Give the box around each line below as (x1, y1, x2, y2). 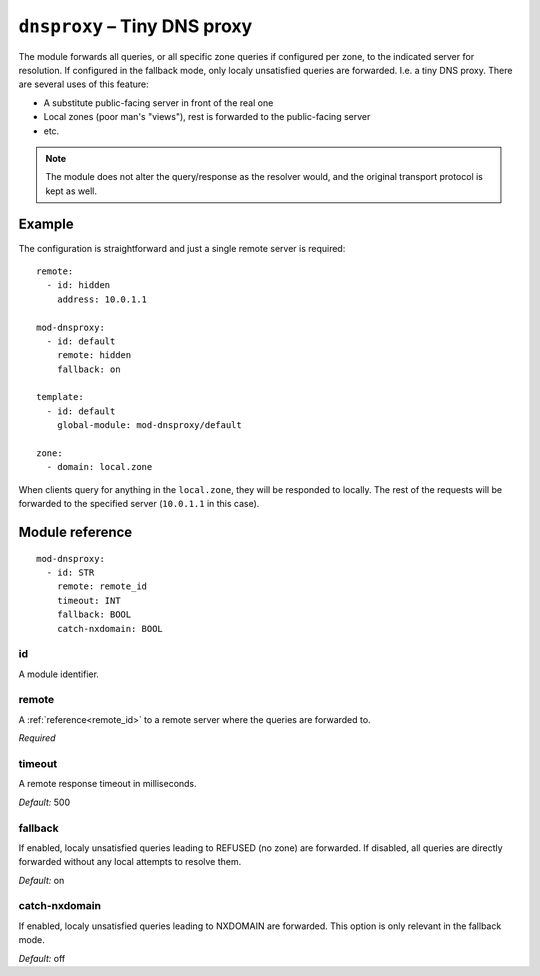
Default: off (18, 952, 66, 964)
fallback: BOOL (56, 609, 132, 620)
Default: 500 (18, 796, 70, 808)
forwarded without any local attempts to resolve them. (18, 856, 242, 868)
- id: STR (46, 567, 95, 579)
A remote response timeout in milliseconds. (18, 778, 197, 790)
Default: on (18, 874, 65, 886)
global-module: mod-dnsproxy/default (56, 420, 242, 431)
